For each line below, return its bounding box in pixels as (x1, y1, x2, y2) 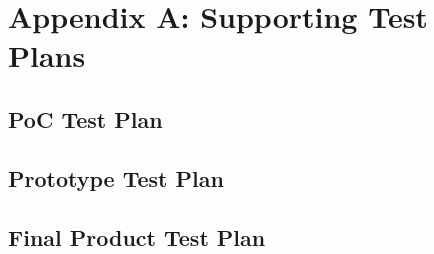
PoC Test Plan (8, 103, 163, 134)
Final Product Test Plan (8, 221, 266, 252)
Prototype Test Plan (8, 162, 224, 193)
